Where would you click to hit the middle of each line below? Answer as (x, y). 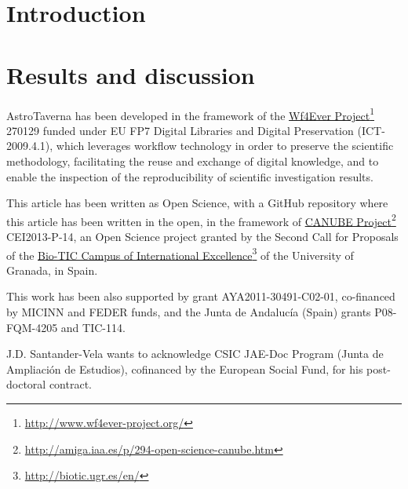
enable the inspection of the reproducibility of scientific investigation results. (190, 176)
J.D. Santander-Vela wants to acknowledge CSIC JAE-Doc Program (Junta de (195, 354)
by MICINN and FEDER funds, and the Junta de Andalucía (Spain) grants (189, 312)
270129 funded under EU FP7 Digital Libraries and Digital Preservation (180, 130)
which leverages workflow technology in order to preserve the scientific (225, 146)
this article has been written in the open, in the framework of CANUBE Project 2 (201, 220)
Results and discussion (131, 74)
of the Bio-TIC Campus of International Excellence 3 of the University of (180, 254)
